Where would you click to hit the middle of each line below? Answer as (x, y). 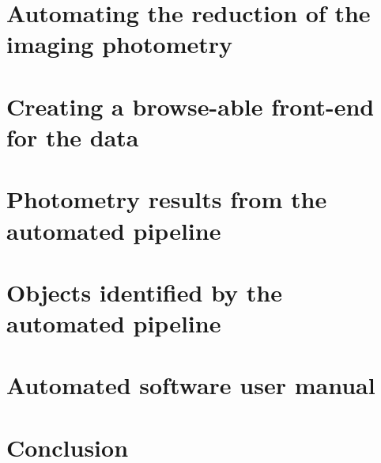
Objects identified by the (144, 292)
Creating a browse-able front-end (190, 106)
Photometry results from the (167, 199)
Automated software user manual (191, 385)
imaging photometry (120, 44)
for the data (73, 137)
